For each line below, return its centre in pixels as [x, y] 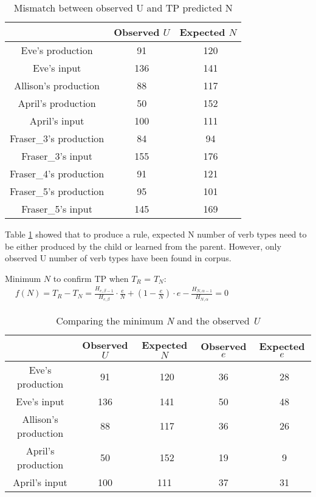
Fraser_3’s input [57, 156]
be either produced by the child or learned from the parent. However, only [143, 246]
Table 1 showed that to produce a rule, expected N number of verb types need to [156, 234]
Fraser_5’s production [57, 191]
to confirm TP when [91, 278]
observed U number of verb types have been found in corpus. [118, 258]
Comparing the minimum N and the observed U [158, 320]
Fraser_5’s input [57, 209]
